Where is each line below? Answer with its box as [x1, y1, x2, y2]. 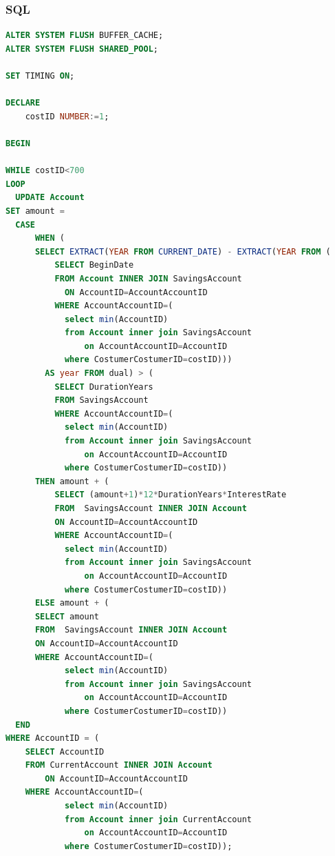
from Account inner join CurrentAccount [64, 814, 252, 824]
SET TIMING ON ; [6, 71, 75, 81]
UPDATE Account [15, 192, 85, 203]
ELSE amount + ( [34, 598, 109, 608]
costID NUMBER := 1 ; [25, 111, 109, 121]
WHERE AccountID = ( [6, 733, 100, 744]
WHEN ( [34, 233, 65, 243]
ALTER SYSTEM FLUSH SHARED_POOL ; [6, 43, 158, 54]
